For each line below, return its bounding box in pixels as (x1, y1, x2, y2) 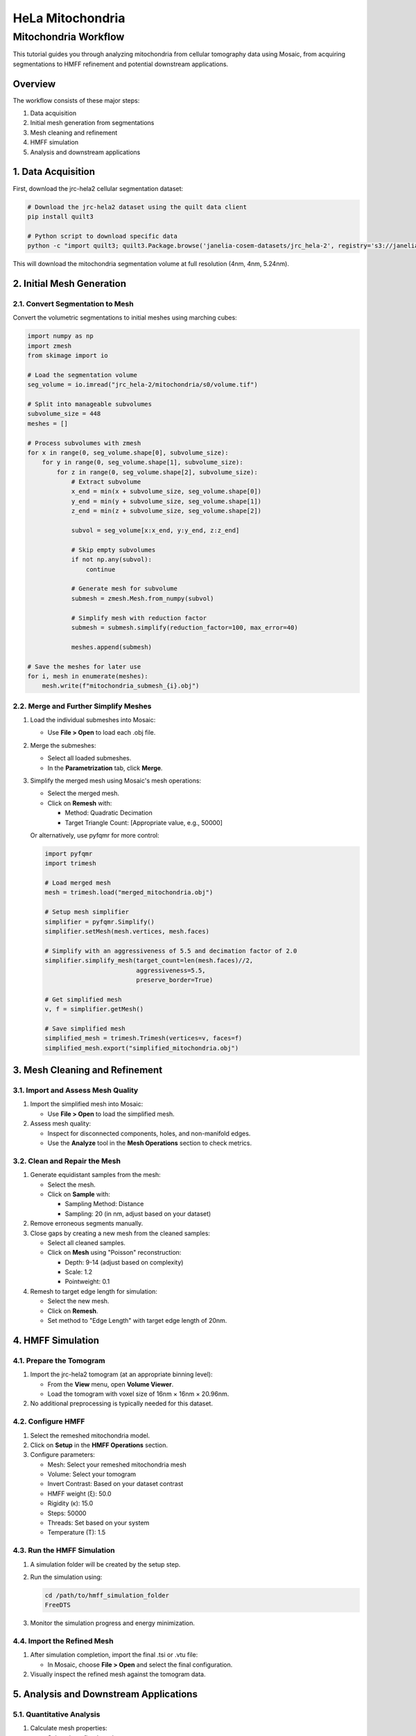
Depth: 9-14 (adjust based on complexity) (64, 1258, 184, 1267)
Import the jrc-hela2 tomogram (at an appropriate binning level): (30, 1370, 213, 1378)
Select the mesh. (47, 1180, 96, 1189)
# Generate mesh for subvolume (71, 585, 178, 593)
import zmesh (27, 342, 72, 350)
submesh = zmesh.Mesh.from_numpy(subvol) (71, 594, 214, 602)
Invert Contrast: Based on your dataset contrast (47, 1480, 184, 1488)
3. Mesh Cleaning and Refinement (12, 1065, 163, 1076)
